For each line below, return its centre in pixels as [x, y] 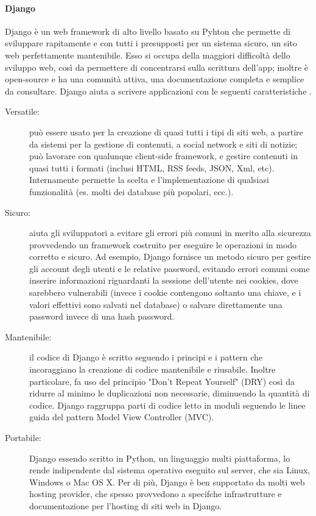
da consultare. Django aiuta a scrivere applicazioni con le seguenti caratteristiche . [158, 91]
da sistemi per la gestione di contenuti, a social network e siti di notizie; [163, 144]
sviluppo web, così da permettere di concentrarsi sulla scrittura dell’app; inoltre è [157, 67]
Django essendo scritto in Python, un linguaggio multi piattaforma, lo [160, 458]
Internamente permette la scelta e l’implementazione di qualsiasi [149, 180]
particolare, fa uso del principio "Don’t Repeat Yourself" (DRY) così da [162, 381]
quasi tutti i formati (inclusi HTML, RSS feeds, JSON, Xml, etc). [152, 167]
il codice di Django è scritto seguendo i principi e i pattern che [146, 357]
